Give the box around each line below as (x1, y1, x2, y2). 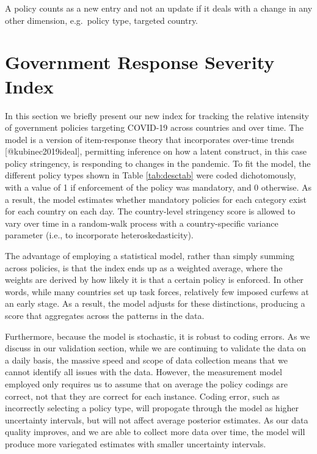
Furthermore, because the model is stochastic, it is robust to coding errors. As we (5, 329, 310, 342)
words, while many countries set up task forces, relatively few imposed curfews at (5, 285, 309, 298)
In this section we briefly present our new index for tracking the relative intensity (5, 109, 309, 122)
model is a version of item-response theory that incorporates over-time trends (5, 133, 294, 145)
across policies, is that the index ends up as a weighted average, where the (5, 261, 283, 274)
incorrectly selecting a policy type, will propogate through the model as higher (5, 401, 299, 414)
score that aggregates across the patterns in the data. (5, 309, 205, 321)
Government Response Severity (5, 49, 275, 75)
